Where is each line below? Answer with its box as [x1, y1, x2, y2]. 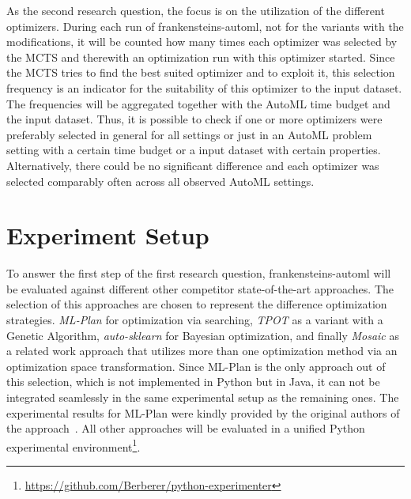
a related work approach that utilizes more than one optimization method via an [6, 342, 398, 359]
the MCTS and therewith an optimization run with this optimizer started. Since [6, 48, 395, 65]
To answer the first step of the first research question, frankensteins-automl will [6, 265, 391, 282]
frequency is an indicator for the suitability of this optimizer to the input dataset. [6, 79, 402, 96]
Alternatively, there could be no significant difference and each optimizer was [6, 157, 379, 173]
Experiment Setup [6, 219, 209, 251]
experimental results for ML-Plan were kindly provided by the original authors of [6, 404, 400, 421]
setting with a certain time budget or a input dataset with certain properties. [6, 142, 381, 158]
